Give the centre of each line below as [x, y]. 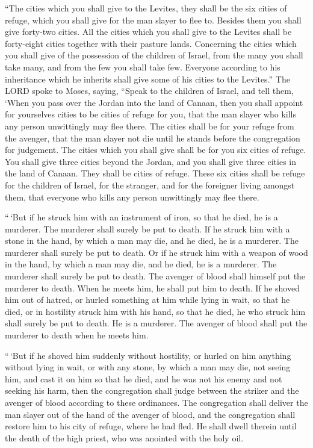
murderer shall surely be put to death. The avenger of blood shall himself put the [155, 276]
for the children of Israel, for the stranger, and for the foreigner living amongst [150, 185]
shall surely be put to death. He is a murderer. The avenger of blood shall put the [156, 323]
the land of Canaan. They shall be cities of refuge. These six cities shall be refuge [155, 173]
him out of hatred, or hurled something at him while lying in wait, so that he [147, 300]
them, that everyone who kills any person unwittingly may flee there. [132, 197]
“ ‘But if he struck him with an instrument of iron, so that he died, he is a [141, 217]
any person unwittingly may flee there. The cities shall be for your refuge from [150, 126]
